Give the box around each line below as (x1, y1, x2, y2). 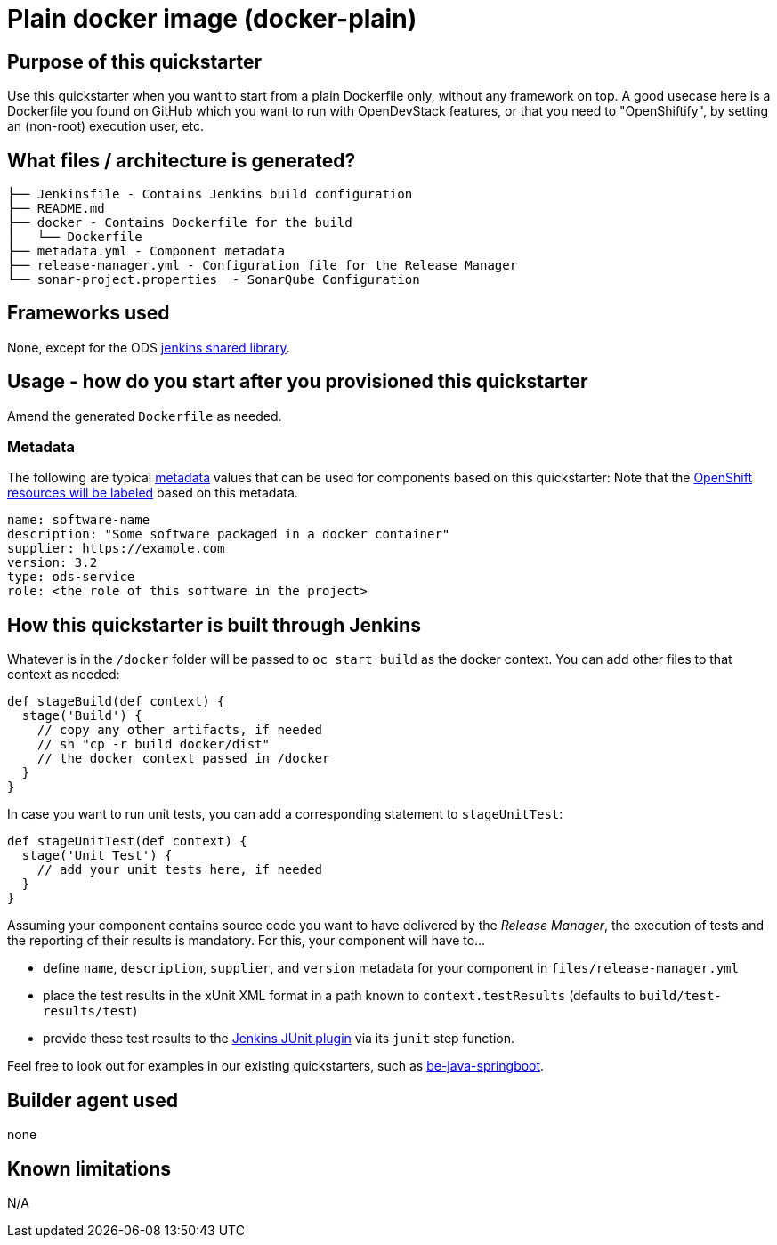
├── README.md (7, 201, 105, 216)
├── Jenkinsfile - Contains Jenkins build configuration (7, 187, 413, 202)
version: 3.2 (7, 555, 98, 570)
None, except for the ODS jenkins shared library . (7, 339, 290, 355)
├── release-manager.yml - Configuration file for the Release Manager (7, 258, 518, 273)
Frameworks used (7, 302, 170, 325)
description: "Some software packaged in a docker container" (7, 527, 450, 542)
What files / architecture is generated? (7, 149, 356, 172)
